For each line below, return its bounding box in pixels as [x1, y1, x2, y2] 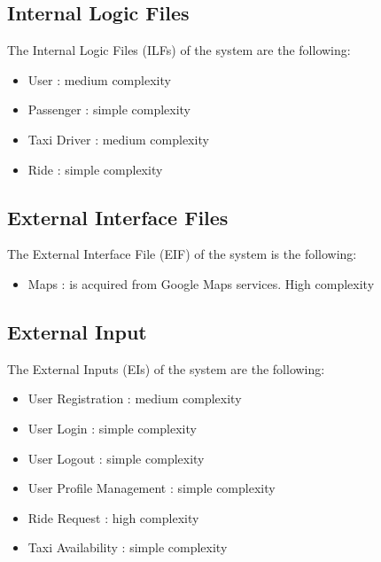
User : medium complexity [27, 70, 171, 89]
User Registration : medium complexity [27, 389, 242, 408]
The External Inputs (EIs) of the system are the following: [7, 359, 325, 378]
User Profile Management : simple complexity [27, 479, 276, 497]
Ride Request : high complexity [27, 508, 199, 527]
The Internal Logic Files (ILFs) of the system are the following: [7, 41, 351, 59]
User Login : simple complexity [27, 418, 197, 437]
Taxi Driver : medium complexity [27, 129, 209, 148]
